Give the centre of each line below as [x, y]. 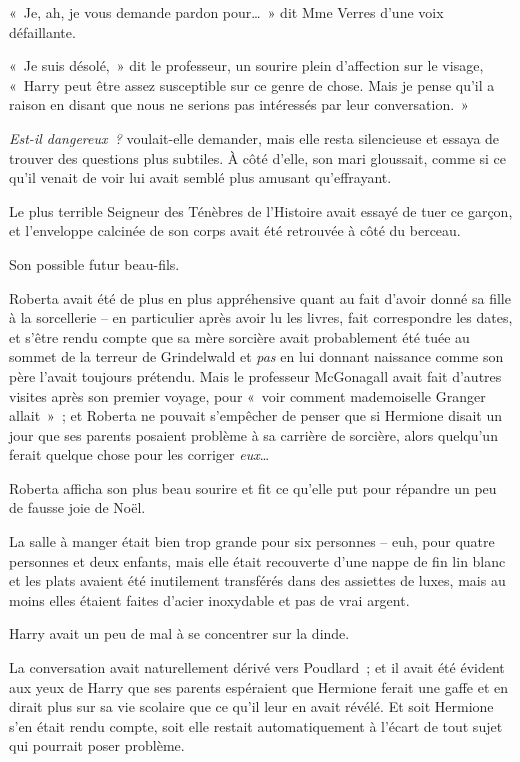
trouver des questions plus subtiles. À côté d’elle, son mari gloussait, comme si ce [258, 157]
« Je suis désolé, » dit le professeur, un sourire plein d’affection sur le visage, [246, 65]
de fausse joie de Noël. [77, 507]
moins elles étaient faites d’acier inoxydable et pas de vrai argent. [209, 599]
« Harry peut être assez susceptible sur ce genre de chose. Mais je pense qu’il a [252, 84]
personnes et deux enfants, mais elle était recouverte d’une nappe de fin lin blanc [257, 560]
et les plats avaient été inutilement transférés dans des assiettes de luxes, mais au [257, 580]
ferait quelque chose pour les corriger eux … [139, 454]
